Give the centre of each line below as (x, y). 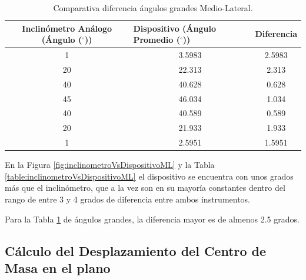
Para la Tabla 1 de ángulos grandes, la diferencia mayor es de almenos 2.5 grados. (152, 219)
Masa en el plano (58, 267)
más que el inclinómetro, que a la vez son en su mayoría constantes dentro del (145, 188)
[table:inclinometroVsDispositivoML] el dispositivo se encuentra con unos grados (149, 176)
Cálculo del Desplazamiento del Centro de (136, 250)
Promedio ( (157, 40)
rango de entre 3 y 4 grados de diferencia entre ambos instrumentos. (128, 199)
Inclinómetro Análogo (67, 28)
